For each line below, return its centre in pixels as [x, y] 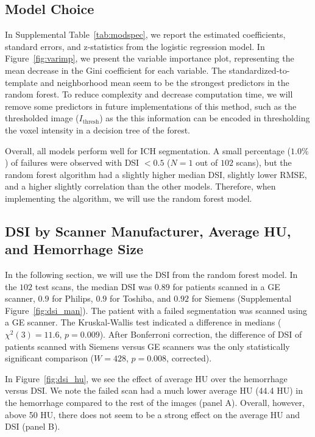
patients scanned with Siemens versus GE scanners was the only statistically [147, 346]
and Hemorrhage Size [74, 249]
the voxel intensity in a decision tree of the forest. [98, 130]
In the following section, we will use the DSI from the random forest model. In [151, 275]
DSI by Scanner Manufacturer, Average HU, [148, 231]
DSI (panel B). [33, 426]
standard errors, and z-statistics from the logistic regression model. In [135, 46]
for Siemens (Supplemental [242, 298]
